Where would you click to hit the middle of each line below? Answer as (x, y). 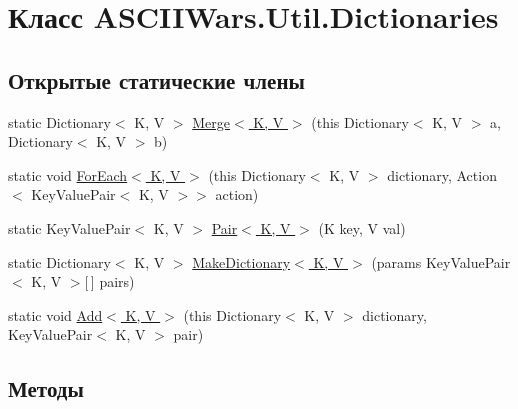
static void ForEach (68, 174)
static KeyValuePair (69, 227)
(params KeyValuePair (441, 261)
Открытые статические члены (156, 79)
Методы (46, 388)
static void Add (55, 314)
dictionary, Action (442, 174)
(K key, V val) (362, 227)
